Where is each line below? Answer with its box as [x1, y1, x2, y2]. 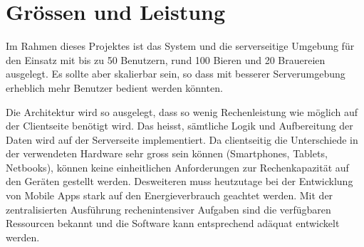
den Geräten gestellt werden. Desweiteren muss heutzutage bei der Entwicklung [6, 174, 353, 189]
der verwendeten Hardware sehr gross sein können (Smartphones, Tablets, [6, 146, 328, 161]
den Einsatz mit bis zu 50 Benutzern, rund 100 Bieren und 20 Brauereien [6, 52, 326, 67]
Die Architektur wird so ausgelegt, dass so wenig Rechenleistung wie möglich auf [6, 104, 358, 119]
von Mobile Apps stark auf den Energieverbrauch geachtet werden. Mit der [6, 188, 333, 203]
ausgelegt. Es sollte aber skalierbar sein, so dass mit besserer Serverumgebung [6, 66, 345, 81]
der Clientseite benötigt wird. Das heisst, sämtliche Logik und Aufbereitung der [6, 118, 353, 133]
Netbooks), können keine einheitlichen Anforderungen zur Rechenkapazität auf [6, 159, 349, 174]
